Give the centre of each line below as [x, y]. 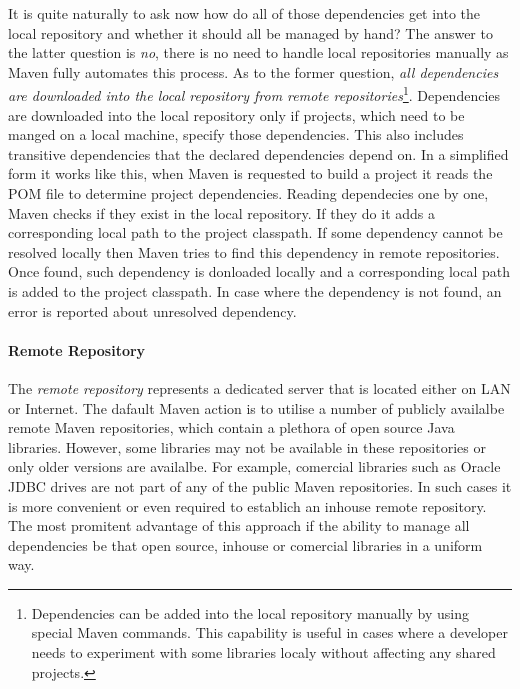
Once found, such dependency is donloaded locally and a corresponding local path [259, 271]
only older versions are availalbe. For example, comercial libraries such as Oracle [254, 466]
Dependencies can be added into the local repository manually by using [250, 612]
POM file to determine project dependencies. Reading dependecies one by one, [248, 193]
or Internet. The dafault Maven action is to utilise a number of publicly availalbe [256, 407]
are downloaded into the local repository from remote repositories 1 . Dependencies [254, 94]
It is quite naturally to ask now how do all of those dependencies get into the [244, 13]
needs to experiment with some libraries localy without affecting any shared [263, 652]
